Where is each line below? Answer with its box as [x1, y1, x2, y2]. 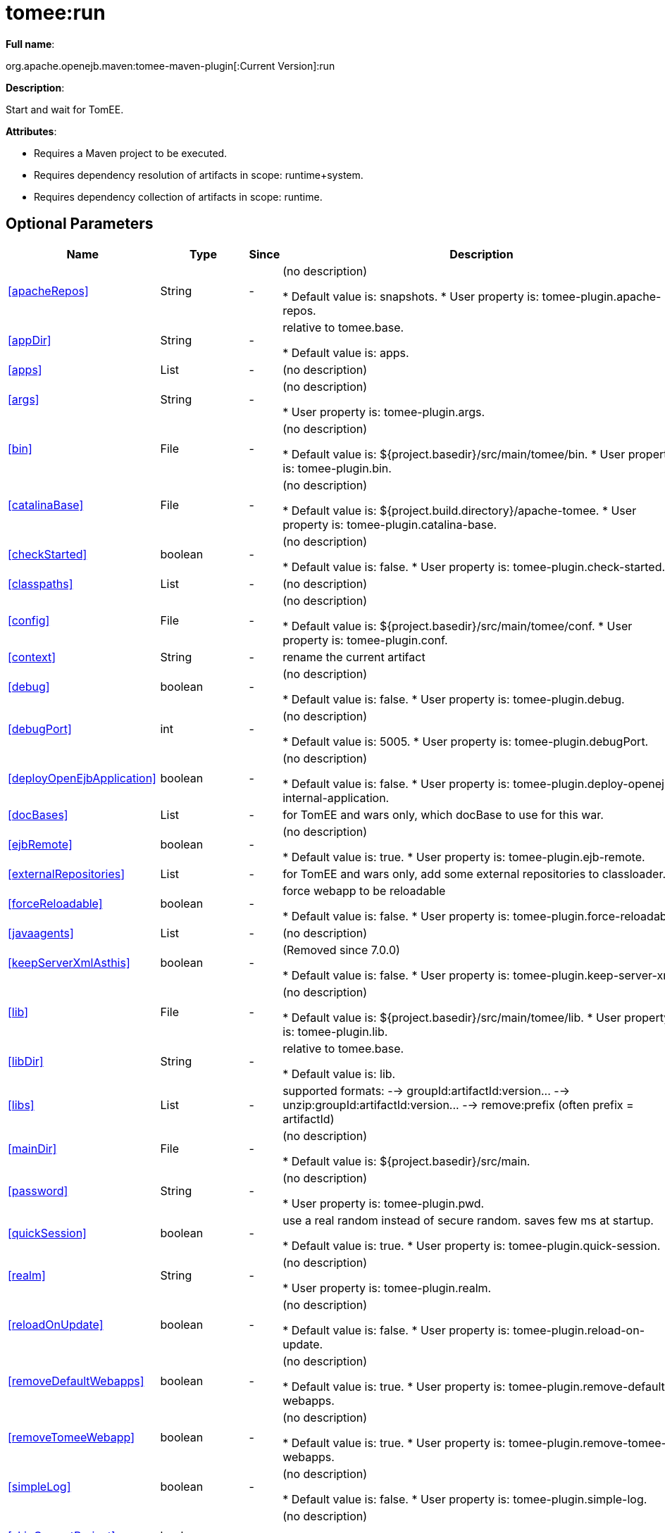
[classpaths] [8, 576, 73, 591]
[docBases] [8, 807, 68, 822]
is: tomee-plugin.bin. [282, 461, 392, 475]
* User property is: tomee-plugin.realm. [282, 1280, 492, 1295]
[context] [8, 649, 56, 664]
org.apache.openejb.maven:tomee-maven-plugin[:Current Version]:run [6, 59, 335, 72]
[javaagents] [8, 925, 74, 940]
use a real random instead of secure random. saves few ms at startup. [282, 1213, 654, 1227]
